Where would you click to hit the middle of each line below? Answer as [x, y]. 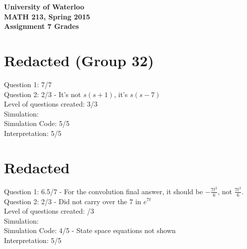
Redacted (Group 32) [79, 60]
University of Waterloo [44, 6]
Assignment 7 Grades [42, 26]
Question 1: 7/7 [28, 84]
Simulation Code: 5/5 [37, 123]
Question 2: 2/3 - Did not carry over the [66, 201]
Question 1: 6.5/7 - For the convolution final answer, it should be [104, 191]
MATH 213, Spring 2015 [47, 16]
